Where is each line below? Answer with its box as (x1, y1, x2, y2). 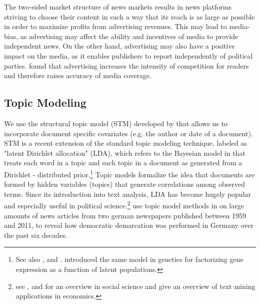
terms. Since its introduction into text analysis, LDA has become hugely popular (4, 188, 251, 199)
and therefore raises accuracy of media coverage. (4, 70, 152, 81)
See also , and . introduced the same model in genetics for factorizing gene (15, 254, 243, 264)
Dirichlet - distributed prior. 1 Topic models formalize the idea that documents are (4, 167, 255, 179)
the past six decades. (4, 229, 67, 240)
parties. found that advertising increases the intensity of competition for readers (4, 60, 249, 71)
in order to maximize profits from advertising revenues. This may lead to (4, 21, 227, 32)
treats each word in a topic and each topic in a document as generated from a (4, 157, 242, 168)
